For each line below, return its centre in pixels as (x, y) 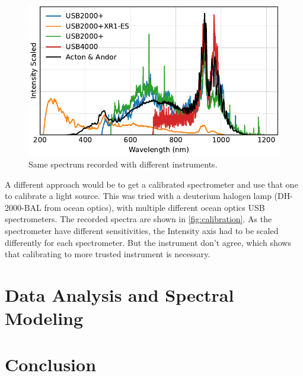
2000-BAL (23, 207)
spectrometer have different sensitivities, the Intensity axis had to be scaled (142, 230)
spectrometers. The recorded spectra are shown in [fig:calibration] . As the (138, 219)
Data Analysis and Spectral (119, 294)
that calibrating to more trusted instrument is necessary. (108, 254)
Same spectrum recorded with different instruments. (123, 164)
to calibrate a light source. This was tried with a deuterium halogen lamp (138, 196)
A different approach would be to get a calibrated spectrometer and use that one (151, 184)
